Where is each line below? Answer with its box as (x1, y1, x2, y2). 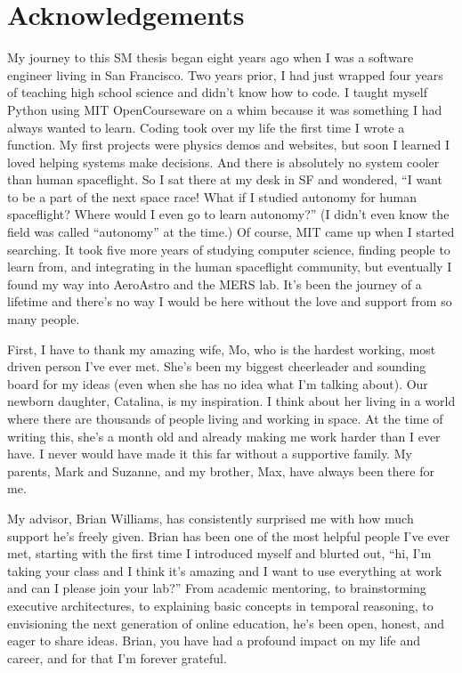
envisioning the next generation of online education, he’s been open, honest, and (7, 613, 445, 632)
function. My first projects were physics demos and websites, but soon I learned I (7, 135, 450, 154)
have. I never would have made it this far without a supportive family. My (7, 444, 412, 463)
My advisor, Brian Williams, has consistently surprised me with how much (7, 508, 414, 527)
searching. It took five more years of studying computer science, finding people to (7, 239, 450, 258)
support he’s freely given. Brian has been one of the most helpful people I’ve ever (7, 526, 450, 545)
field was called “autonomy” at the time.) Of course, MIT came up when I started (7, 223, 455, 241)
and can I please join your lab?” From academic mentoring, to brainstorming (7, 579, 426, 597)
